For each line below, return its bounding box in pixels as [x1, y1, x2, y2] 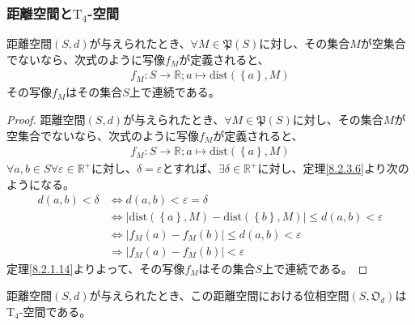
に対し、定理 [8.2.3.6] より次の [257, 160, 409, 177]
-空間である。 [19, 302, 91, 319]
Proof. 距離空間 [6, 111, 86, 128]
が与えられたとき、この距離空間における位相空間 [89, 287, 349, 304]
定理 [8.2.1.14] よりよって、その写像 [6, 259, 185, 276]
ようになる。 [6, 175, 74, 192]
